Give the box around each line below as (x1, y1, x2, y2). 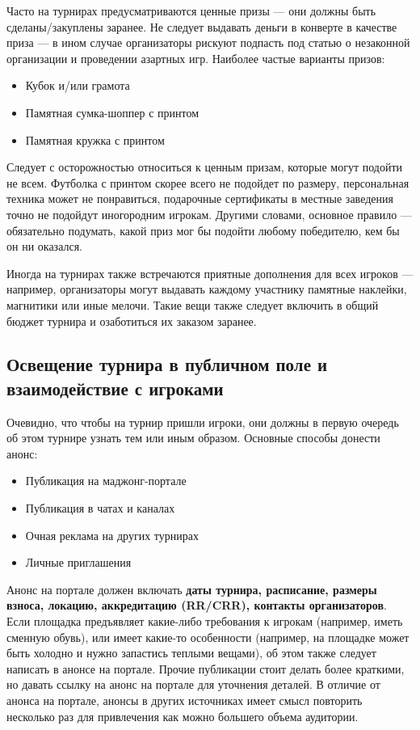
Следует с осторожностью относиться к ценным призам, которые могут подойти (6, 158, 403, 175)
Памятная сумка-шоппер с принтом (25, 103, 199, 120)
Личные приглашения (25, 554, 132, 571)
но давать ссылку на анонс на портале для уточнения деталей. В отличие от (6, 676, 380, 693)
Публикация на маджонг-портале (25, 472, 187, 489)
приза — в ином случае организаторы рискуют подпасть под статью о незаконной (6, 34, 410, 51)
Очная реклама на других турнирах (25, 526, 199, 543)
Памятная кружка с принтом (25, 131, 165, 148)
